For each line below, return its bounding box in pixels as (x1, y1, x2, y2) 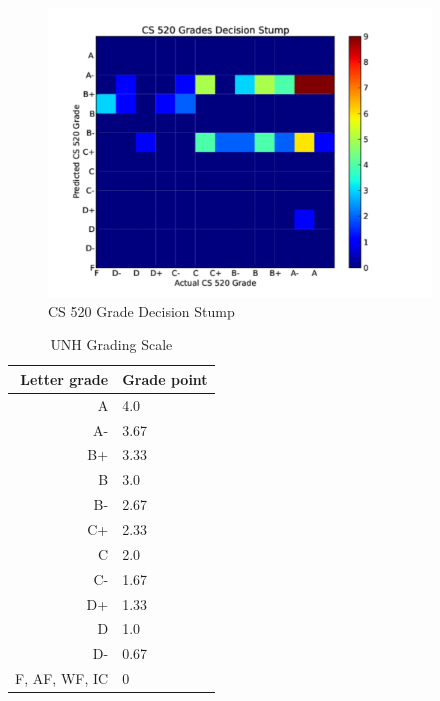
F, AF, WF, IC (15, 668, 109, 689)
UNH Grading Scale (50, 334, 173, 355)
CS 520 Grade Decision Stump (48, 300, 235, 321)
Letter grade (20, 368, 109, 389)
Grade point (122, 368, 208, 389)
